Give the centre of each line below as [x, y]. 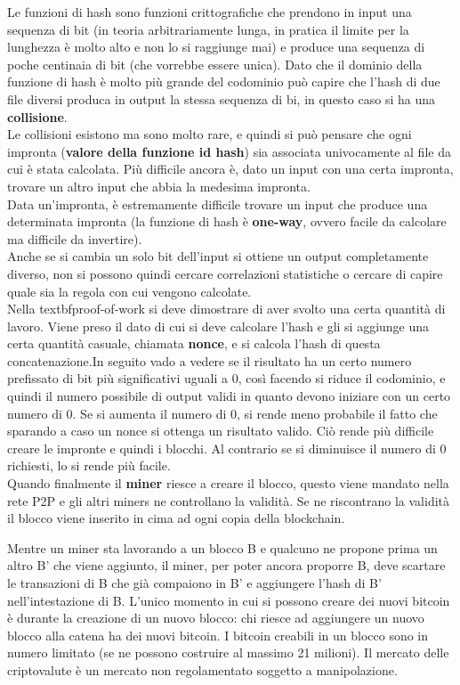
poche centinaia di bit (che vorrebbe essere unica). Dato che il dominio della [215, 64]
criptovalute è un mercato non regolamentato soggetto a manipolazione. [202, 669]
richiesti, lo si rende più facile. [89, 465]
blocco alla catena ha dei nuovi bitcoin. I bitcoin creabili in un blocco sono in [218, 635]
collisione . [37, 116]
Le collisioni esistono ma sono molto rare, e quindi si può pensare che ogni [210, 134]
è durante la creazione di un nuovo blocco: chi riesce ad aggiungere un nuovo [216, 618]
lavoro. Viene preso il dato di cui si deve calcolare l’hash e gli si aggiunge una [218, 326]
